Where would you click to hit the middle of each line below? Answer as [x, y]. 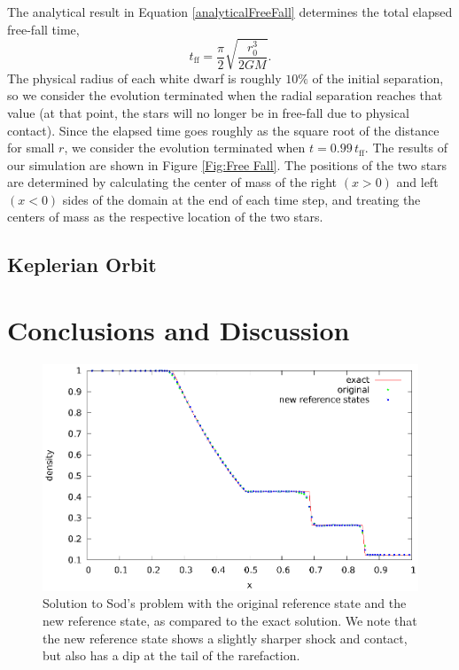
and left [417, 182]
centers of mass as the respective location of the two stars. [165, 217]
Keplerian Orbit [82, 265]
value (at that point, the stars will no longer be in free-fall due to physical [208, 112]
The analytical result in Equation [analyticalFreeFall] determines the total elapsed [230, 12]
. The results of [406, 148]
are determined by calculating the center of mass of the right [172, 182]
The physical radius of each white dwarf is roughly [144, 78]
